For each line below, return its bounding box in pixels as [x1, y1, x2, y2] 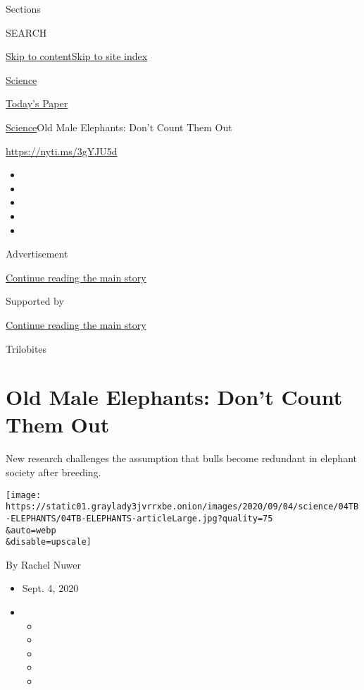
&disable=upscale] [6, 537, 92, 547]
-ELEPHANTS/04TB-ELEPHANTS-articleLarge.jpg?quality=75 [6, 513, 273, 523]
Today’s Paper [6, 96, 68, 111]
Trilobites [6, 341, 47, 356]
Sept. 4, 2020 [22, 581, 79, 595]
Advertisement [6, 246, 68, 261]
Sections [6, 1, 41, 16]
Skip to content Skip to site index [6, 49, 148, 63]
